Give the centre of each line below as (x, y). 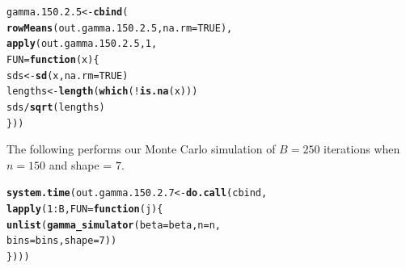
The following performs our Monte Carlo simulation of (141, 149)
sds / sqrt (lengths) (56, 107)
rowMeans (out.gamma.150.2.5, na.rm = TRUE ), (120, 28)
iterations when (362, 149)
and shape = (80, 164)
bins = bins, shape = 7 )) (62, 241)
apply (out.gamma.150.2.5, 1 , (82, 44)
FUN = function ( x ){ (53, 59)
